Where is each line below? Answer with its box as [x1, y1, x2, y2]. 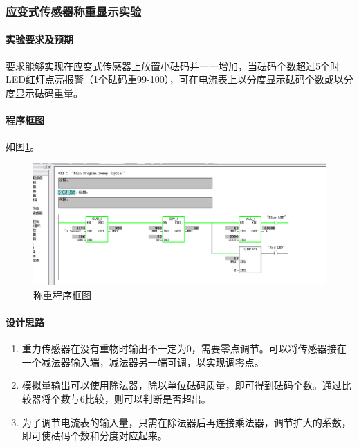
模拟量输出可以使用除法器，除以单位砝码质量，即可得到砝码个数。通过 [21, 378, 342, 392]
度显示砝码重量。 [6, 85, 83, 100]
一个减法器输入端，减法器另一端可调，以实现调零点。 [21, 354, 264, 369]
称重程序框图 [33, 287, 91, 302]
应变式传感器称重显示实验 [6, 2, 142, 19]
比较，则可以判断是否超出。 [84, 391, 211, 405]
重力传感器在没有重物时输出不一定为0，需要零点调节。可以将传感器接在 [21, 341, 347, 356]
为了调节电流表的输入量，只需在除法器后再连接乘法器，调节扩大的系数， [21, 414, 351, 429]
